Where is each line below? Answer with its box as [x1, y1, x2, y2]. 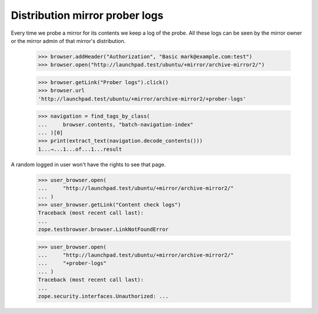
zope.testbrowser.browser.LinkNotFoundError [38, 226, 169, 233]
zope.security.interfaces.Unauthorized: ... [38, 293, 169, 300]
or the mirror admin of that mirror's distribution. [11, 37, 126, 44]
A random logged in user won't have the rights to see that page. [11, 161, 166, 168]
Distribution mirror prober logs [11, 9, 164, 22]
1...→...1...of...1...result [38, 146, 122, 152]
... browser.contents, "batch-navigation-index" [38, 121, 194, 128]
